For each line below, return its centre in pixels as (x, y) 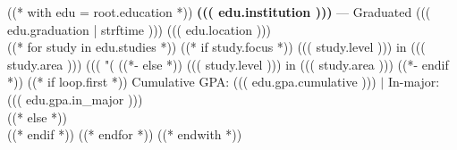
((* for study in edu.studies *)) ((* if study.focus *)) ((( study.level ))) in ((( (216, 47)
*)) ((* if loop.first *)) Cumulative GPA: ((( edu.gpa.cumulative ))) (192, 82)
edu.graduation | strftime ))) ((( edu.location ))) (139, 29)
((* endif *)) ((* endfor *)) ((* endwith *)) (125, 134)
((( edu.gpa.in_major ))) (75, 99)
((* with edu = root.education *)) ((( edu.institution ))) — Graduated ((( (219, 12)
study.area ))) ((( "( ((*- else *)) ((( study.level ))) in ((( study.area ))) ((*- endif (228, 64)
